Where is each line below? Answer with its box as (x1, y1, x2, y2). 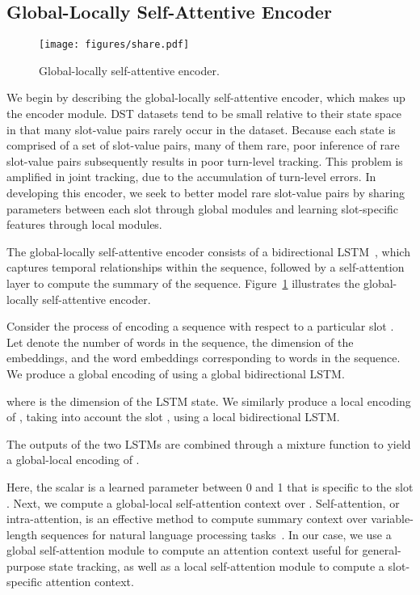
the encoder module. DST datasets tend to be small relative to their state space (6, 105, 402, 122)
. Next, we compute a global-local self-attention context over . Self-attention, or (6, 494, 400, 511)
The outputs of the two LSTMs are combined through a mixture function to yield (6, 435, 411, 452)
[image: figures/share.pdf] (39, 39, 190, 51)
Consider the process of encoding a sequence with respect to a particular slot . (6, 318, 394, 335)
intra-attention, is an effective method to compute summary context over (6, 510, 367, 527)
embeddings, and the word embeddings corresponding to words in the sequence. (6, 349, 401, 366)
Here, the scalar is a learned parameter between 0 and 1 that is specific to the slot (6, 478, 414, 495)
